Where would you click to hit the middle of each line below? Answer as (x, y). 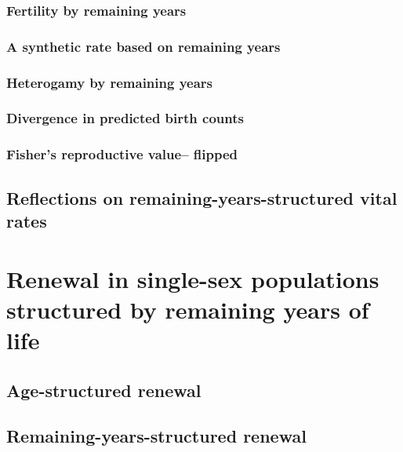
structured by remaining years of (188, 309)
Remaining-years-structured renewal (156, 436)
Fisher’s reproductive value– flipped (122, 154)
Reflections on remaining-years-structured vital (202, 197)
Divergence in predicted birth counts (125, 118)
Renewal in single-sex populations (193, 278)
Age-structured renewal (104, 390)
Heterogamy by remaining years (110, 82)
